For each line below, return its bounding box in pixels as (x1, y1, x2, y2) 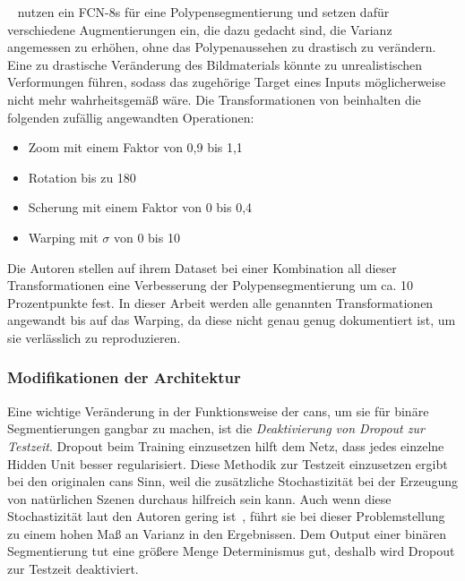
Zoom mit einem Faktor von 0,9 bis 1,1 (28, 138, 243, 157)
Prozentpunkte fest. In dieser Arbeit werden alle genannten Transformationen (7, 293, 434, 312)
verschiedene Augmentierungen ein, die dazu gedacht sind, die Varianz (7, 20, 392, 38)
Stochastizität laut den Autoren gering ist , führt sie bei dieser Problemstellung (7, 507, 445, 525)
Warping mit (28, 227, 99, 246)
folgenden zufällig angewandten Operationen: (7, 107, 254, 126)
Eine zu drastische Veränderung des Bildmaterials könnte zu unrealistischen (7, 55, 423, 73)
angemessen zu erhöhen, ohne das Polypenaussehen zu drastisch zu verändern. (7, 38, 436, 56)
